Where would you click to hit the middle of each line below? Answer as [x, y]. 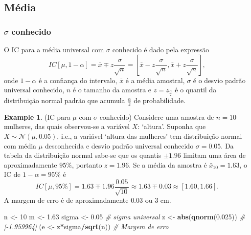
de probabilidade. [160, 100]
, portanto [87, 164]
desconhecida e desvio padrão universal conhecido [119, 145]
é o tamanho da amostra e [112, 90]
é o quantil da [196, 90]
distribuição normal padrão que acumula [65, 100]
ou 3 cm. [158, 200]
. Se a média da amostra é [168, 164]
